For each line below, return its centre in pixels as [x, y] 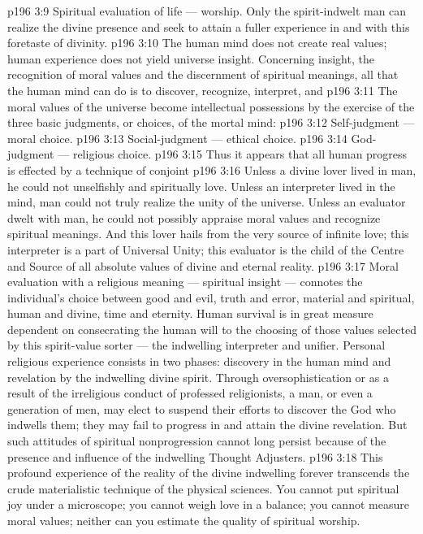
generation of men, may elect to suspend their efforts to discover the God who [202, 408]
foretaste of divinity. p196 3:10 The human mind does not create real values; [197, 43]
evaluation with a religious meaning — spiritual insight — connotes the [185, 282]
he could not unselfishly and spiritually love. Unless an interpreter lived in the [201, 186]
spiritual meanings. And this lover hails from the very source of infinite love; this [208, 234]
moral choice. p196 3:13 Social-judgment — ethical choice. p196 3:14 [177, 138]
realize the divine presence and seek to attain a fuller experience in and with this [209, 26]
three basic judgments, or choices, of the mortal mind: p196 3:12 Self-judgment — [211, 122]
